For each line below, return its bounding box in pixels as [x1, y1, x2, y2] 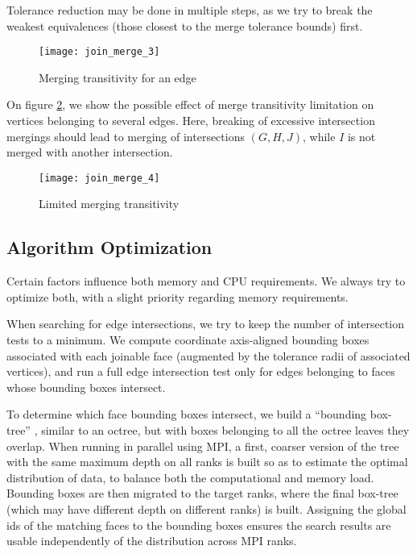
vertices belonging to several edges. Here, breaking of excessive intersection [6, 112, 375, 129]
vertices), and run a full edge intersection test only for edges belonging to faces [6, 363, 395, 380]
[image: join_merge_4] [39, 172, 160, 184]
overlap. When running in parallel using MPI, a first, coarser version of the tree [6, 437, 399, 454]
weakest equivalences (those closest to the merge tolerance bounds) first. [6, 17, 363, 34]
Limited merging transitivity [39, 195, 180, 212]
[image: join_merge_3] [39, 46, 160, 58]
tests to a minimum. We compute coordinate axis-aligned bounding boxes [6, 331, 370, 348]
